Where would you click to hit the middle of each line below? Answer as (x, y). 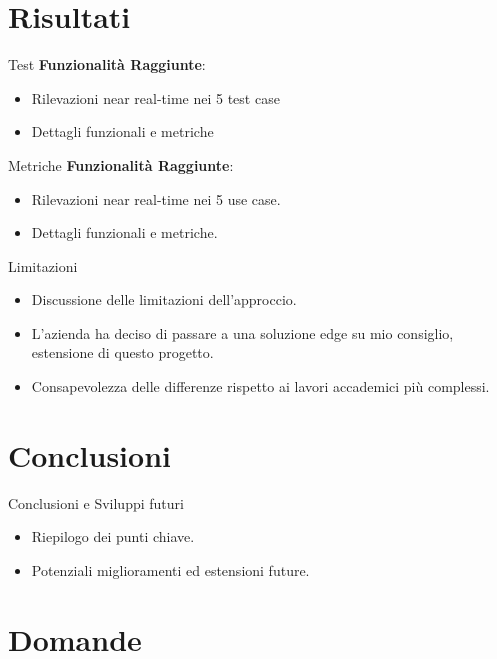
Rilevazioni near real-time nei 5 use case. (156, 198)
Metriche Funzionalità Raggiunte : (121, 164)
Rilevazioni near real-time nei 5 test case (155, 97)
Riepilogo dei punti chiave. (113, 536)
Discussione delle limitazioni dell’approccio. (164, 299)
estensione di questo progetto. (122, 352)
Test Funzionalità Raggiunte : (107, 64)
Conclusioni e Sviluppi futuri (96, 502)
